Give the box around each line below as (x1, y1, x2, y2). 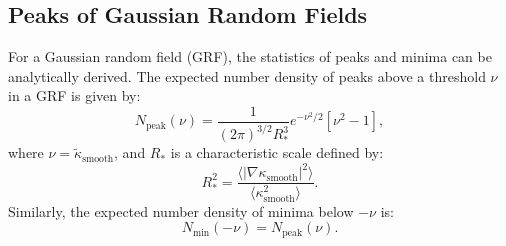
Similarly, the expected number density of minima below (8, 200, 354, 221)
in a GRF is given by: (8, 85, 141, 106)
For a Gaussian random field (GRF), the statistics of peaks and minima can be (8, 46, 492, 67)
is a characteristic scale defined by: (170, 142, 384, 163)
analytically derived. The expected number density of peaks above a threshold (8, 65, 486, 86)
